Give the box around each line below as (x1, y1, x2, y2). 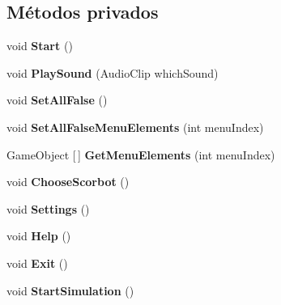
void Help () (6, 227, 71, 244)
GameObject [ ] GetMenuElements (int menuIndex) (6, 146, 275, 163)
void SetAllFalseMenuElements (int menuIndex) (6, 118, 264, 135)
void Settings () (6, 200, 90, 217)
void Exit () (6, 254, 68, 271)
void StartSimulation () (6, 282, 134, 299)
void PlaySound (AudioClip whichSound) (6, 64, 219, 81)
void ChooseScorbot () (6, 173, 130, 190)
